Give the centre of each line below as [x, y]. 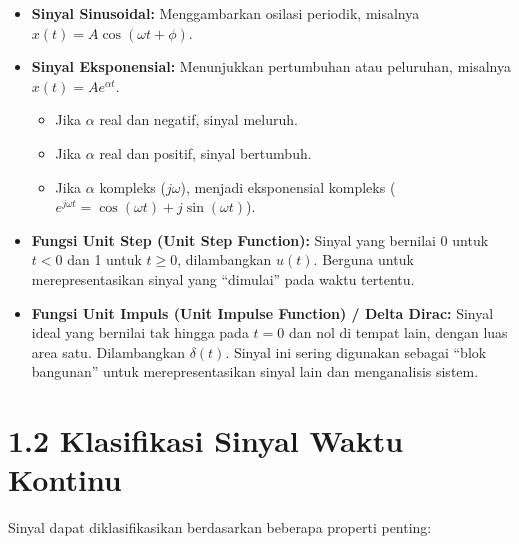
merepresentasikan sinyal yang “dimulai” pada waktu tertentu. [223, 278]
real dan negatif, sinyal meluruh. [198, 119]
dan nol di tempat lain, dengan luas [398, 332]
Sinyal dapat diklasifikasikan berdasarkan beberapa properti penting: [220, 527]
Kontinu [65, 479]
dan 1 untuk [104, 259]
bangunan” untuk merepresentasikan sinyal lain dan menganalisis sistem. [255, 371]
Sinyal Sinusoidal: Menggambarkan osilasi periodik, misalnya [225, 13]
